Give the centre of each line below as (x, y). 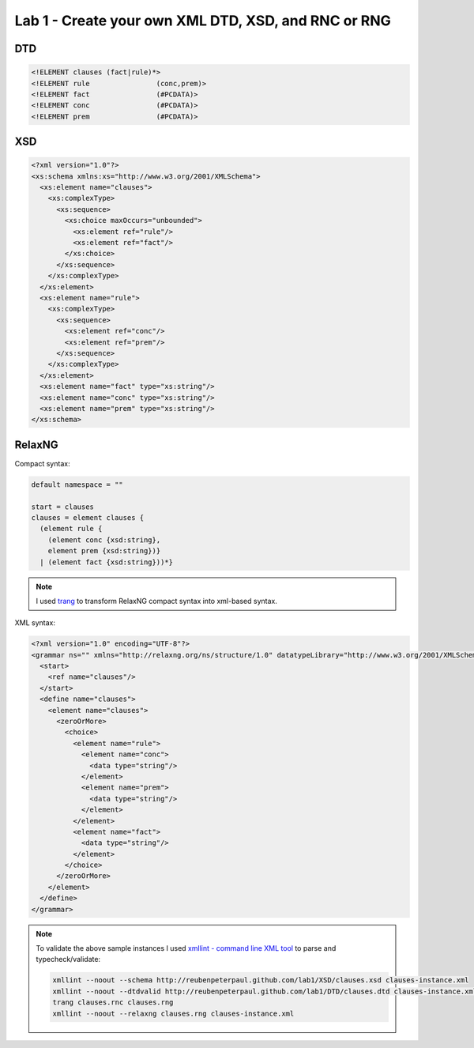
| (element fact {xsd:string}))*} (107, 562)
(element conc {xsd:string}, (104, 540)
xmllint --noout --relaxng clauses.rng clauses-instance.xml (173, 1013)
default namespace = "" (77, 484)
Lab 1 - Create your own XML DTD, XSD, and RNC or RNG (203, 21)
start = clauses (63, 507)
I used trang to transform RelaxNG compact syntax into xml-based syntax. (157, 601)
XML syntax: (35, 623)
